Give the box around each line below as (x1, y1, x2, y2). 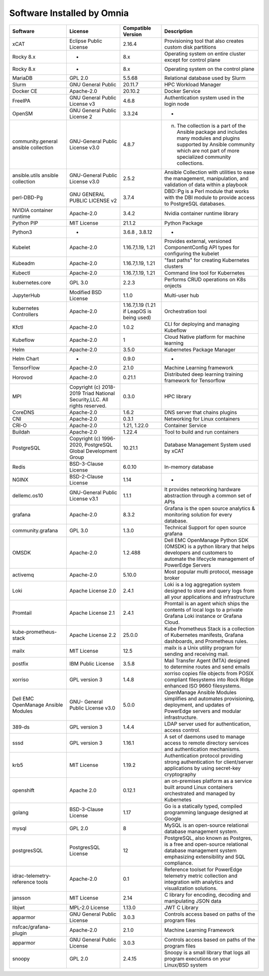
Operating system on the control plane (164, 65, 255, 72)
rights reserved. (69, 402, 107, 409)
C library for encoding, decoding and (164, 891, 251, 898)
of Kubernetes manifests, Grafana (164, 631, 244, 638)
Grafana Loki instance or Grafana (164, 612, 242, 619)
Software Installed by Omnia (9, 7, 129, 18)
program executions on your (164, 955, 231, 962)
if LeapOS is (123, 307, 152, 314)
